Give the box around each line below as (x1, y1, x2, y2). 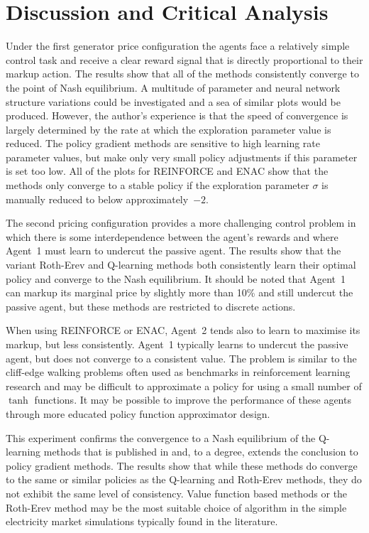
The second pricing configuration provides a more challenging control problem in (6, 215, 356, 230)
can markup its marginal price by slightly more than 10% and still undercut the (6, 285, 353, 300)
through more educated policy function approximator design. (6, 406, 270, 421)
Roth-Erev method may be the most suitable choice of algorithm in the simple (6, 500, 347, 515)
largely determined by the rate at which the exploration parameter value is (6, 122, 331, 136)
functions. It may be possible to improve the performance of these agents (34, 392, 351, 407)
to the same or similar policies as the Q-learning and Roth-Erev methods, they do (6, 472, 362, 487)
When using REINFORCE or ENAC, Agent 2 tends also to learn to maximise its (6, 323, 360, 338)
